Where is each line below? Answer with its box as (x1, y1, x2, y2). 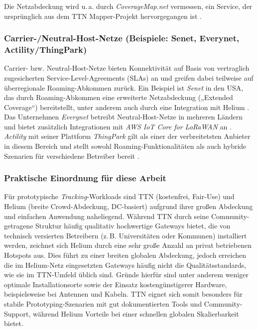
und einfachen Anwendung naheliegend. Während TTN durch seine (4, 211, 209, 221)
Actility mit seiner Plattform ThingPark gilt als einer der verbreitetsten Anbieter (4, 131, 251, 141)
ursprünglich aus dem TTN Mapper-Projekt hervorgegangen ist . (4, 10, 202, 21)
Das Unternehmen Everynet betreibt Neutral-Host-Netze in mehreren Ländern (4, 111, 243, 122)
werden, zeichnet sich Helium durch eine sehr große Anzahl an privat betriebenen (4, 240, 252, 250)
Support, (4, 308, 31, 319)
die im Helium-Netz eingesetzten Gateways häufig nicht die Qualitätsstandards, (4, 259, 247, 270)
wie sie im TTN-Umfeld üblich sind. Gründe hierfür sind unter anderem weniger (4, 269, 249, 280)
